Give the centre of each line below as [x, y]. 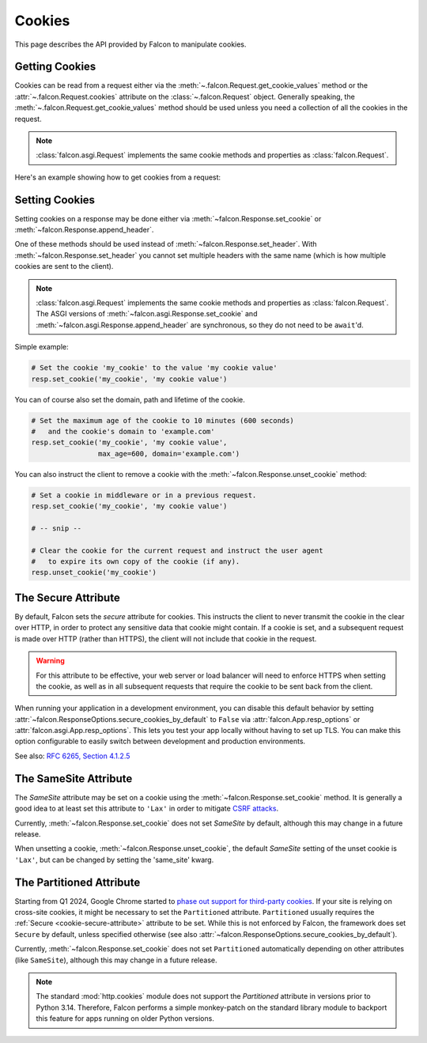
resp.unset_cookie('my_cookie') [94, 573]
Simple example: [42, 347]
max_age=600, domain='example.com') [169, 453]
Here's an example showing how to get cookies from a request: [118, 177]
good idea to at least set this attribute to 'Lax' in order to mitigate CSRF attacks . [147, 809]
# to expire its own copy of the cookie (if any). [136, 562]
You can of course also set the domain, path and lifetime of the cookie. [130, 399]
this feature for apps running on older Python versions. [125, 1018]
